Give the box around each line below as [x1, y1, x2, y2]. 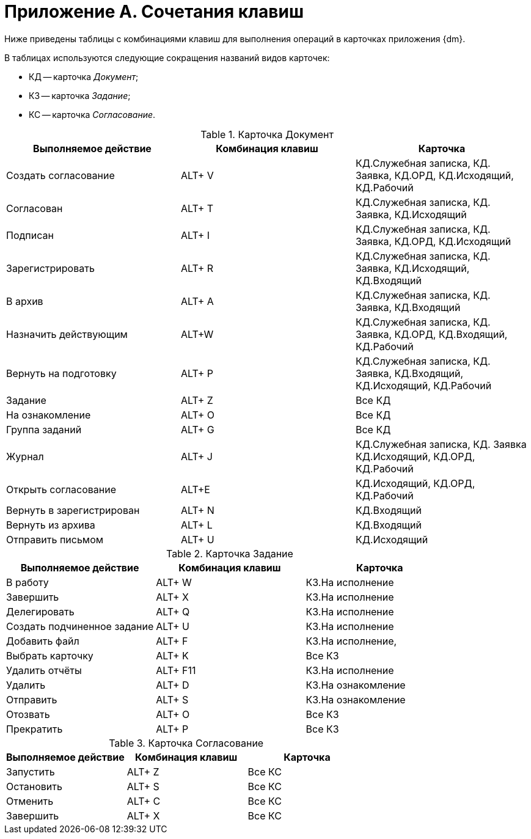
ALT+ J [180, 450, 213, 463]
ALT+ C [126, 794, 161, 807]
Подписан [6, 229, 54, 241]
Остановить [6, 780, 62, 793]
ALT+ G [180, 423, 214, 436]
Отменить [6, 794, 54, 807]
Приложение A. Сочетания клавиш [4, 1, 304, 22]
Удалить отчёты [6, 664, 82, 676]
